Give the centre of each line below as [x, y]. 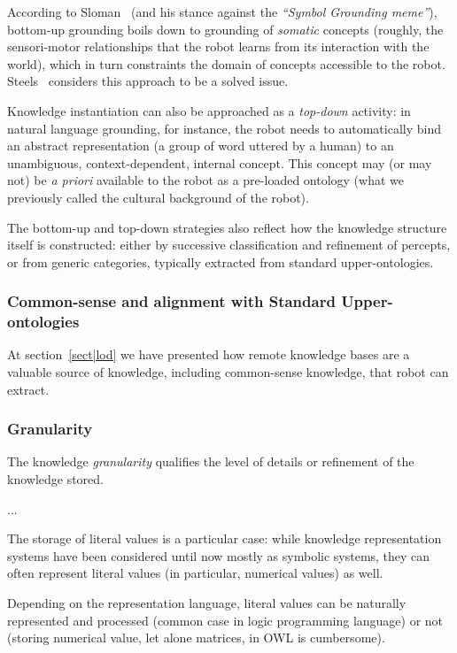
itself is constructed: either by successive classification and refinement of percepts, [229, 245]
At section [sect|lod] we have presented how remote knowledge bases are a [209, 354]
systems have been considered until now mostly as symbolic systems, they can [219, 555]
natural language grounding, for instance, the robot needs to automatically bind [224, 128]
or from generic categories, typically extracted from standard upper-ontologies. [221, 261]
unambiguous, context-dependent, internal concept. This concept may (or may [220, 162]
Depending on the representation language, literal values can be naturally [207, 603]
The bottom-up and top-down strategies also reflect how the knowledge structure [227, 227]
